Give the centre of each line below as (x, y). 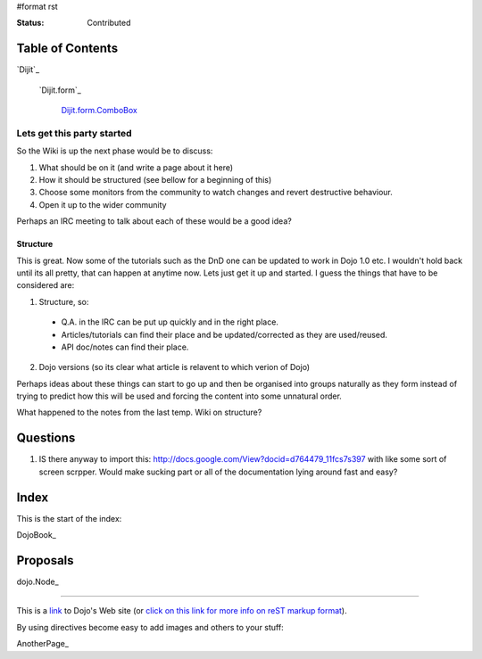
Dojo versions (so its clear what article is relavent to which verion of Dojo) (175, 367)
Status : (30, 23)
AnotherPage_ (42, 644)
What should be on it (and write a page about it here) (136, 167)
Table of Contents (67, 49)
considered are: (46, 285)
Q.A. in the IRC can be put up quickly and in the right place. (170, 322)
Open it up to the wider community (103, 204)
